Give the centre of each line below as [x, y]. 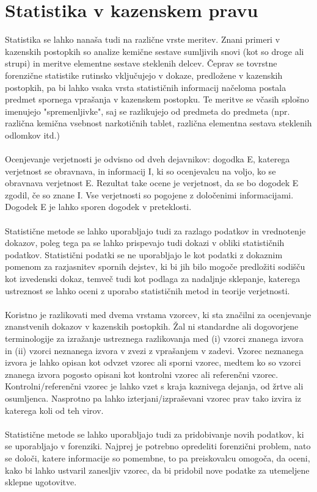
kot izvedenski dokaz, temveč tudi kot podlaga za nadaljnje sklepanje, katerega [153, 278]
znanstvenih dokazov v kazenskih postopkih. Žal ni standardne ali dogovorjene [152, 326]
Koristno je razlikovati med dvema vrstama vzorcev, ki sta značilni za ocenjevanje [158, 314]
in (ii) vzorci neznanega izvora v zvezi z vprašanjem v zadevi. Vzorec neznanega [154, 350]
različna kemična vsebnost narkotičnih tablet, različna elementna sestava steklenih [158, 123]
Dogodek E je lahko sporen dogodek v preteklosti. [98, 207]
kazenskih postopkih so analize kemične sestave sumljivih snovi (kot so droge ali [155, 51]
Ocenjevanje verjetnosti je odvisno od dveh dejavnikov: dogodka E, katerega [148, 159]
